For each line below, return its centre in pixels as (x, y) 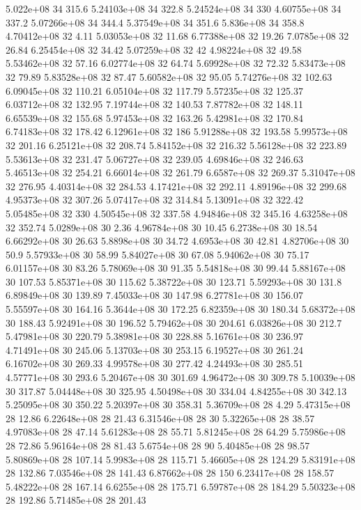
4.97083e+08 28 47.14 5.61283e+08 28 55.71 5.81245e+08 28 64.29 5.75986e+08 (176, 432)
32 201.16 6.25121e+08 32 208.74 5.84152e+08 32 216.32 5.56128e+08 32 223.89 (176, 145)
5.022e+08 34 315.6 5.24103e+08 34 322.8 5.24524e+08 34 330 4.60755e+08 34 (174, 8)
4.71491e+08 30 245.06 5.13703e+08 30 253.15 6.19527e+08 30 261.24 (154, 349)
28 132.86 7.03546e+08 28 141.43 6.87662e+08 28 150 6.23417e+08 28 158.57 (170, 473)
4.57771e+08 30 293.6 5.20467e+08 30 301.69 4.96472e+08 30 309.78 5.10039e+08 (180, 377)
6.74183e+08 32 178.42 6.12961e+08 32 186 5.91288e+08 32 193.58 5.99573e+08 (177, 131)
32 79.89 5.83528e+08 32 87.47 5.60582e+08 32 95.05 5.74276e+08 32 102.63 (169, 76)
